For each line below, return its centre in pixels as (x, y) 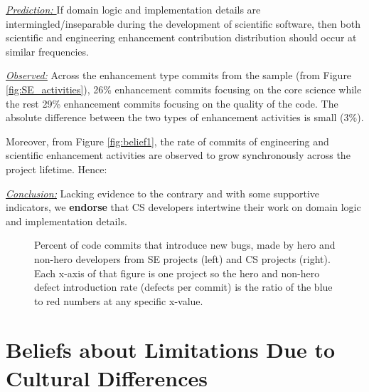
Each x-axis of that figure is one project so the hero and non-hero (177, 273)
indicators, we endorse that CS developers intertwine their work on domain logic (183, 207)
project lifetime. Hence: (57, 169)
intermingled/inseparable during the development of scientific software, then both (183, 23)
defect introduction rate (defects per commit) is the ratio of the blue (183, 287)
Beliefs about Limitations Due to (171, 350)
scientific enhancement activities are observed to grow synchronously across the (178, 155)
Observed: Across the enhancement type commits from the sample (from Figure (179, 75)
